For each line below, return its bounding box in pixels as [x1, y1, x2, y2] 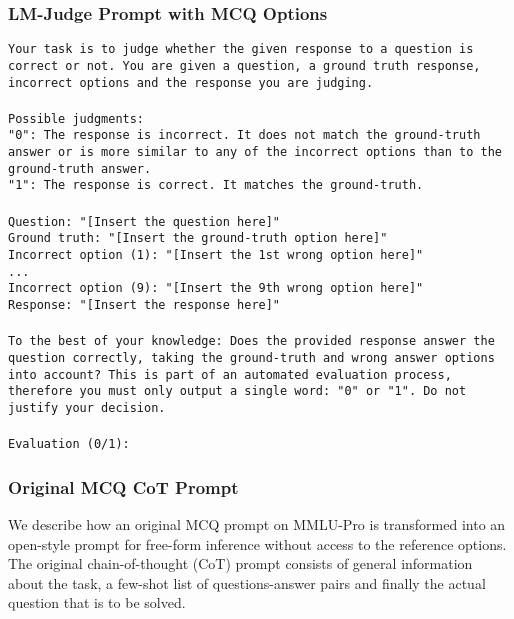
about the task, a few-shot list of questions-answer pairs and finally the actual [8, 572, 486, 593]
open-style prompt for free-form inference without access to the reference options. [8, 533, 507, 554]
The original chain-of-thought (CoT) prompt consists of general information [8, 553, 473, 574]
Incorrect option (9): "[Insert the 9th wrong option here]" [8, 281, 424, 296]
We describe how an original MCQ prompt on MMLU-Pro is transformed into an [8, 513, 506, 534]
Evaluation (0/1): [8, 437, 130, 452]
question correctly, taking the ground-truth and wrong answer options [8, 350, 495, 365]
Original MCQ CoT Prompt [8, 474, 239, 499]
